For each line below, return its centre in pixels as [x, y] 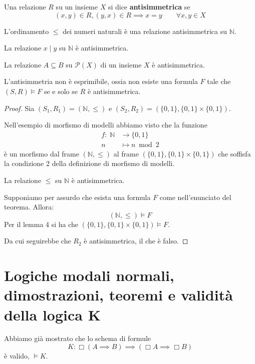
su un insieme [77, 6]
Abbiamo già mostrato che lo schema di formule [78, 338]
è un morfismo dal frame [42, 153]
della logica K [52, 314]
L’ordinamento [27, 31]
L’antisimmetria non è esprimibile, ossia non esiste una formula [101, 81]
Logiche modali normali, [89, 275]
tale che [219, 81]
